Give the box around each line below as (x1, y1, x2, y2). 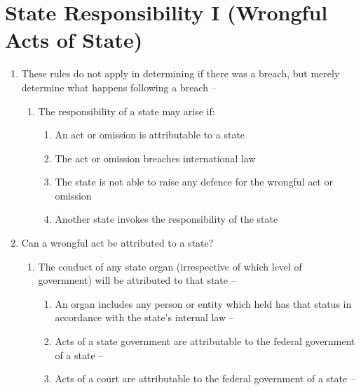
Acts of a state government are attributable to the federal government (55, 334, 355, 349)
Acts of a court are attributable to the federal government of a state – (55, 371, 355, 386)
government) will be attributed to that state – (38, 273, 236, 287)
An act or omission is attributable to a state (55, 127, 245, 142)
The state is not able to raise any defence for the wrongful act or (55, 174, 334, 189)
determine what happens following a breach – (21, 79, 217, 94)
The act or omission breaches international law (55, 150, 256, 165)
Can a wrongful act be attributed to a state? (21, 235, 214, 250)
